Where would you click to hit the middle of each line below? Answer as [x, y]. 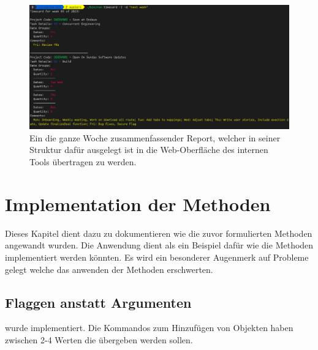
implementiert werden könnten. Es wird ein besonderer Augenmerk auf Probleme [157, 257]
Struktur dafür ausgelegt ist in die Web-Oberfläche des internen [149, 150]
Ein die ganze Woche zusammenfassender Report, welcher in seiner [155, 137]
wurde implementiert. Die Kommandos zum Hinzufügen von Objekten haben [149, 328]
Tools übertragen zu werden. [83, 162]
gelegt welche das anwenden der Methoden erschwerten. [109, 269]
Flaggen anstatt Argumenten [98, 302]
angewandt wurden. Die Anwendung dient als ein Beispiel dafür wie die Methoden [159, 245]
